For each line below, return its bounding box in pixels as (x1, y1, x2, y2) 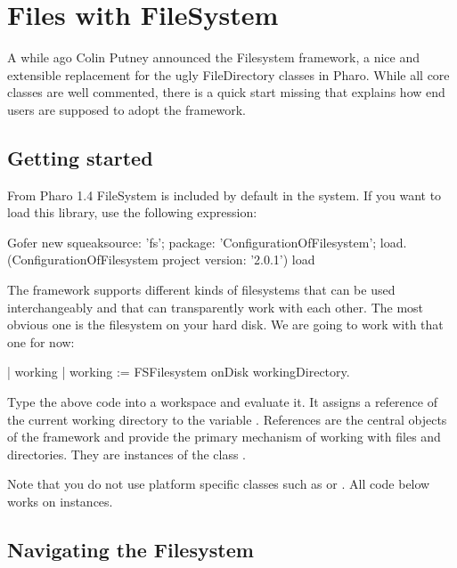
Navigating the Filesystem (7, 536, 254, 563)
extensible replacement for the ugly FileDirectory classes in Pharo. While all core (7, 65, 450, 84)
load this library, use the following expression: (7, 203, 257, 222)
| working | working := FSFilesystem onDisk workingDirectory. (7, 362, 350, 381)
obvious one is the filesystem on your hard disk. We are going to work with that (7, 315, 444, 334)
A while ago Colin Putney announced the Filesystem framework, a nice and (7, 48, 420, 67)
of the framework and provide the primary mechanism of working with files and (7, 427, 441, 446)
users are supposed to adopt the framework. (7, 100, 247, 118)
